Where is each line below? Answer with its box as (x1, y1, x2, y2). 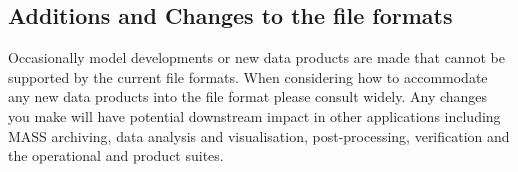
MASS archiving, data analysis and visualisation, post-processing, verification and (8, 125, 510, 146)
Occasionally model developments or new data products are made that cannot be (8, 47, 505, 68)
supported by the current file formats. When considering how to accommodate (8, 66, 488, 87)
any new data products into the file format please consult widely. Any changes (8, 86, 488, 107)
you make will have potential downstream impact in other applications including (8, 105, 501, 126)
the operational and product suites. (8, 145, 224, 166)
